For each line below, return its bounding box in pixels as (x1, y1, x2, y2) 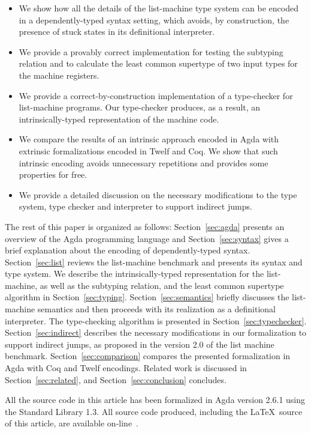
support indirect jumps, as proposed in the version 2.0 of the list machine (5, 338, 274, 350)
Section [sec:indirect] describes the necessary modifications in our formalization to (5, 326, 307, 339)
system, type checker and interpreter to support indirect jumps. (19, 200, 252, 213)
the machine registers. (19, 68, 99, 81)
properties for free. (19, 168, 87, 181)
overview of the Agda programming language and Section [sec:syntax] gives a (5, 232, 289, 244)
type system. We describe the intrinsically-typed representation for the (5, 267, 264, 280)
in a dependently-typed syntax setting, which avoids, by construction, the (19, 13, 289, 26)
